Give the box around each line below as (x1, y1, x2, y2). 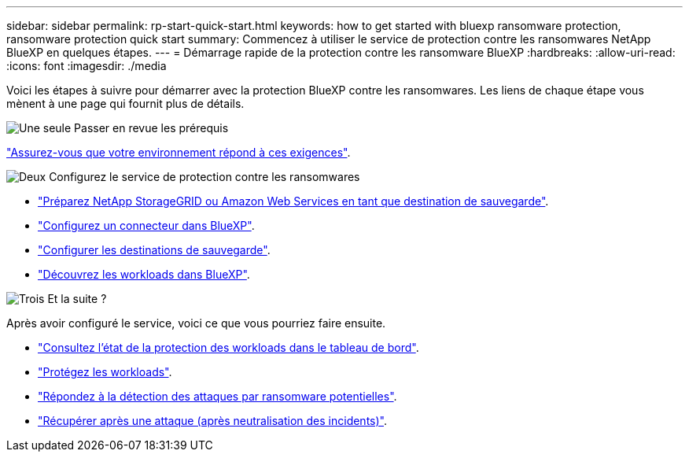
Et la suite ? (47, 292, 107, 305)
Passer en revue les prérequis (74, 121, 229, 135)
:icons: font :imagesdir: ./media (6, 59, 167, 72)
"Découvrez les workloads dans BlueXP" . (38, 268, 250, 281)
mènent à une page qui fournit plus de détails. (6, 97, 245, 110)
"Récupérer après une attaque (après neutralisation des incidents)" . (38, 414, 387, 427)
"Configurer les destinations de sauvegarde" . (38, 243, 271, 257)
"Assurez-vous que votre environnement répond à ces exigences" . (6, 146, 351, 159)
